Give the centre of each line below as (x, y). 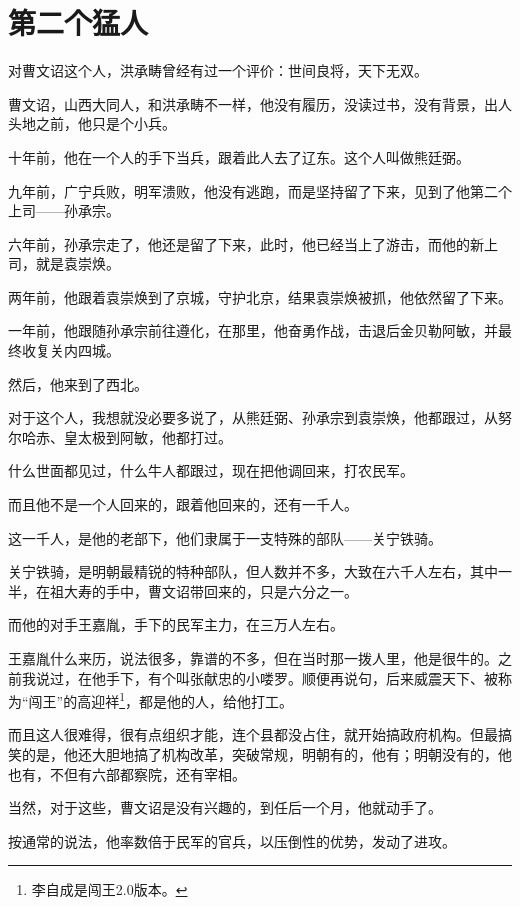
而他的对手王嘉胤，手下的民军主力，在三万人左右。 (176, 624)
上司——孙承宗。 (64, 210)
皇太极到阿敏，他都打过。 (147, 436)
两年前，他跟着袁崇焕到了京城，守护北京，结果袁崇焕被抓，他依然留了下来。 (260, 296)
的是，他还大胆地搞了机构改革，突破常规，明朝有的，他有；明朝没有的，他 (266, 754)
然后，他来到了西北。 (78, 383)
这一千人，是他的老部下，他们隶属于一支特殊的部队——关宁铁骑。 (225, 537)
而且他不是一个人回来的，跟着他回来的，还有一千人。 (183, 504)
